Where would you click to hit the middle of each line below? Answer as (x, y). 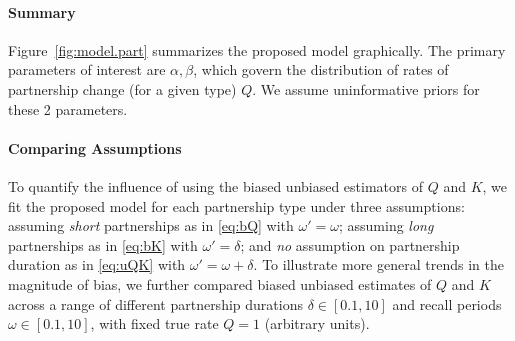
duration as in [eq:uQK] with (97, 264)
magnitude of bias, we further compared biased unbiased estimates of (220, 283)
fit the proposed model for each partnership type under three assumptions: (236, 205)
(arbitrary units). (317, 323)
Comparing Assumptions (95, 147)
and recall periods (447, 303)
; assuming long (386, 225)
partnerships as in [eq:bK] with (103, 244)
